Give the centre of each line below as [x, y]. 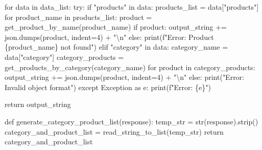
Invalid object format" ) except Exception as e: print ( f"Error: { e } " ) [108, 87]
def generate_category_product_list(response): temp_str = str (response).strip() [132, 121]
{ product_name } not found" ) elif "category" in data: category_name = [116, 47]
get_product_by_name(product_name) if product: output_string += [116, 27]
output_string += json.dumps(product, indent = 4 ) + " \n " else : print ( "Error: [125, 77]
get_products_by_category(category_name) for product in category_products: [130, 67]
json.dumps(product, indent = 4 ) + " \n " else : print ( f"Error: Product [109, 37]
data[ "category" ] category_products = [64, 57]
